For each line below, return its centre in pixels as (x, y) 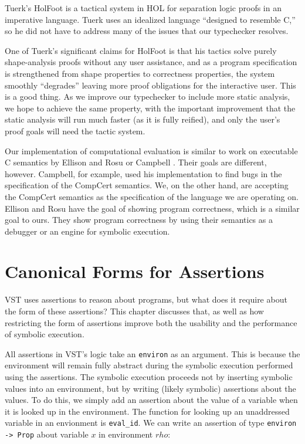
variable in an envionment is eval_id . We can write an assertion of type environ (151, 423)
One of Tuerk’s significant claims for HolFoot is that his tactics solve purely (141, 50)
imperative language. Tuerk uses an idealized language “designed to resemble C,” (150, 19)
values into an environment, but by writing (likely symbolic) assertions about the (150, 388)
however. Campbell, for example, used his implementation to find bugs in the (143, 173)
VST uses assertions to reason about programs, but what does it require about (146, 299)
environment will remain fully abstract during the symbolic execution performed (149, 365)
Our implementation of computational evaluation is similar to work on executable (151, 150)
